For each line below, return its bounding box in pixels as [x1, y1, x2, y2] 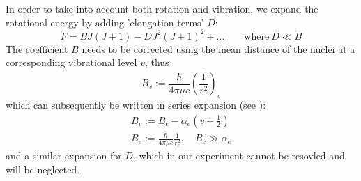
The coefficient [6, 41, 68, 56]
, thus [144, 55, 169, 70]
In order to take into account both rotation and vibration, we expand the [6, 1, 318, 15]
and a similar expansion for [6, 148, 122, 162]
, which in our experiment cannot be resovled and [132, 148, 345, 162]
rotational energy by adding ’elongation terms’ [6, 15, 204, 29]
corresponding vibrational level [6, 55, 137, 70]
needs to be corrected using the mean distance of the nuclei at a [82, 41, 355, 56]
